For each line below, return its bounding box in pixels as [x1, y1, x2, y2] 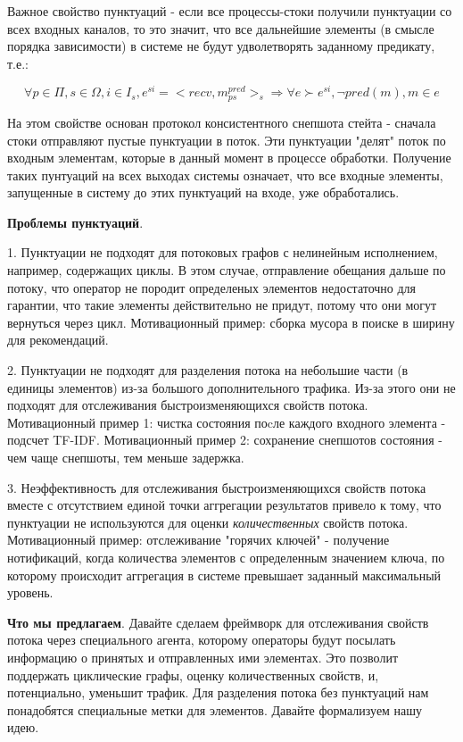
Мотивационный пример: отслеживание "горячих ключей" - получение [7, 530, 390, 549]
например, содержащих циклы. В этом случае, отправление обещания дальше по [7, 261, 446, 279]
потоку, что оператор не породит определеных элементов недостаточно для [7, 278, 417, 296]
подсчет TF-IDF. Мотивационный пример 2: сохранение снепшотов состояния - [7, 430, 442, 449]
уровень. [7, 583, 54, 602]
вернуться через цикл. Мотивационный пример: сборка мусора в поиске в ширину [7, 313, 455, 331]
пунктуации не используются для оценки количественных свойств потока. [7, 513, 409, 531]
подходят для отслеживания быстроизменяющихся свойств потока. [7, 396, 368, 414]
